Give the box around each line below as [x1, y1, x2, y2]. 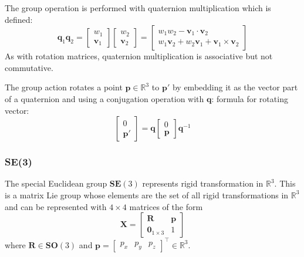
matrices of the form [129, 200, 203, 212]
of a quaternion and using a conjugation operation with [5, 92, 204, 104]
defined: [5, 13, 33, 25]
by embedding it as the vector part [172, 81, 298, 93]
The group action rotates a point [5, 81, 123, 93]
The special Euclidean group [5, 177, 107, 190]
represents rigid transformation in [142, 177, 264, 190]
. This [274, 177, 296, 190]
